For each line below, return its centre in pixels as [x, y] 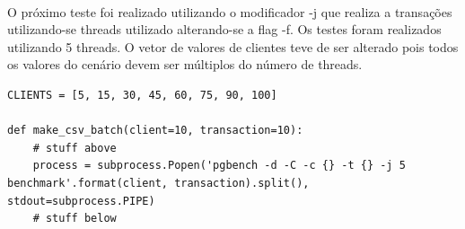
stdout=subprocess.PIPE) [81, 201]
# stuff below [75, 219]
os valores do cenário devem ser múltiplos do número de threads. [185, 64]
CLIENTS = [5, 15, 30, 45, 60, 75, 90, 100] [142, 95]
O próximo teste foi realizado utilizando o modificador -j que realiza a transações [230, 11]
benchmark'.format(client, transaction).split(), [158, 183]
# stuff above [75, 148]
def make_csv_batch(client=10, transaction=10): [155, 131]
